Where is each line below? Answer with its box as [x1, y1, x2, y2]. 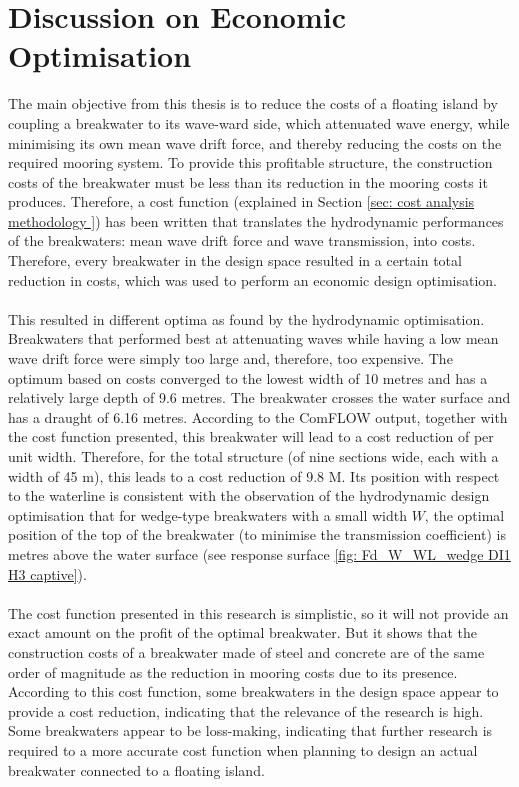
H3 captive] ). [8, 563, 87, 584]
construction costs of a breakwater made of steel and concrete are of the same [8, 641, 485, 662]
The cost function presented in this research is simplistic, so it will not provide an [8, 602, 509, 623]
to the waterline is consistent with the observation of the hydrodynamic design [8, 485, 490, 506]
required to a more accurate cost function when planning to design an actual [8, 739, 478, 760]
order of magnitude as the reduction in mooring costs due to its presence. [8, 661, 458, 682]
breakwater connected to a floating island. [8, 759, 265, 780]
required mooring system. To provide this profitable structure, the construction [8, 152, 493, 173]
